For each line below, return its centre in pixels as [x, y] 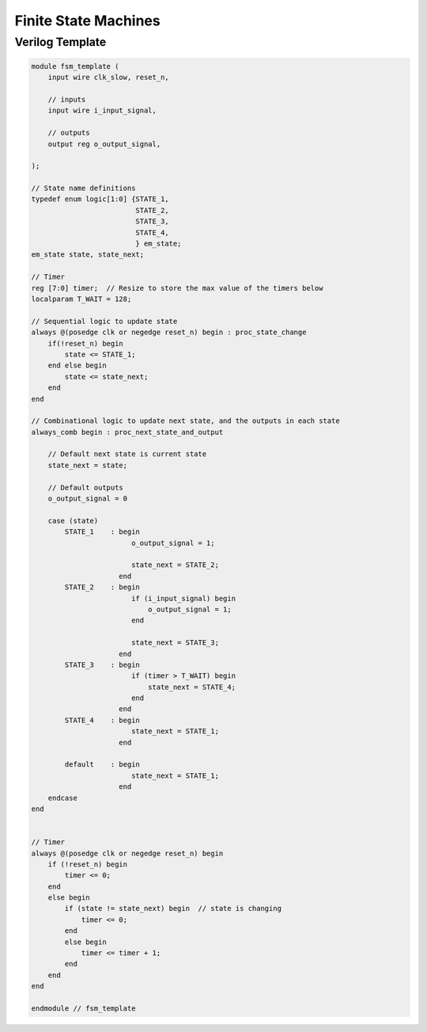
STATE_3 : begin [102, 665]
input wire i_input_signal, [102, 110]
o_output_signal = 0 [88, 499]
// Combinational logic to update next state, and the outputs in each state [185, 421]
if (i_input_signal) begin [183, 598]
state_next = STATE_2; [175, 565]
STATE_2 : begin [102, 587]
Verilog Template [60, 42]
